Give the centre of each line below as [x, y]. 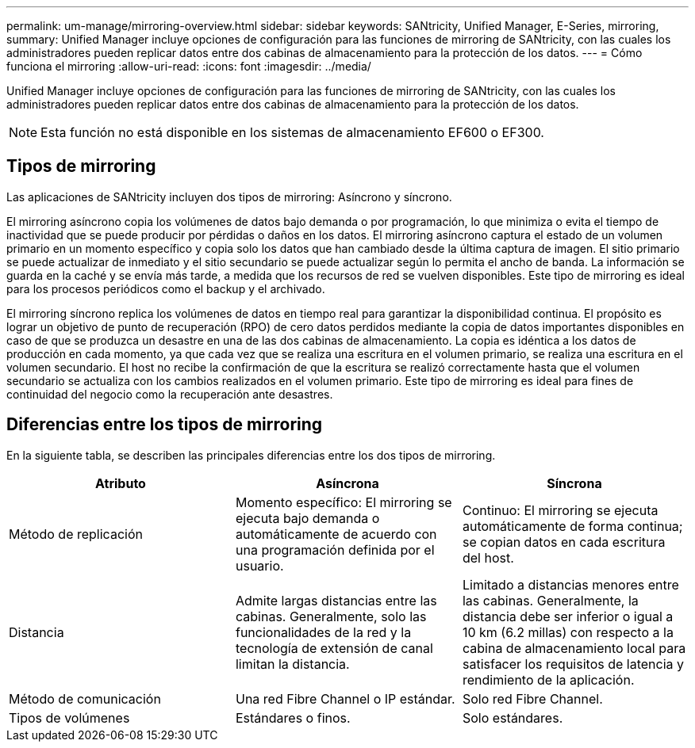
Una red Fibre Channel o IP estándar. [345, 698]
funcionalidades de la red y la [323, 632]
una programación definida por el [335, 550]
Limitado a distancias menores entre [570, 584]
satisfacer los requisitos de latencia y [573, 664]
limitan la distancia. [292, 664]
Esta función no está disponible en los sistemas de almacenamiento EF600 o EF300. [292, 132]
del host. [488, 557]
